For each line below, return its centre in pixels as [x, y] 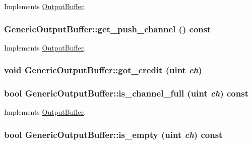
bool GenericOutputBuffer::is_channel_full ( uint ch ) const [126, 93]
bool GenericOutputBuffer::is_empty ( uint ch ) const [113, 134]
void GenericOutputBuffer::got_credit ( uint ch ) [103, 70]
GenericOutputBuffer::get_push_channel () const [108, 29]
